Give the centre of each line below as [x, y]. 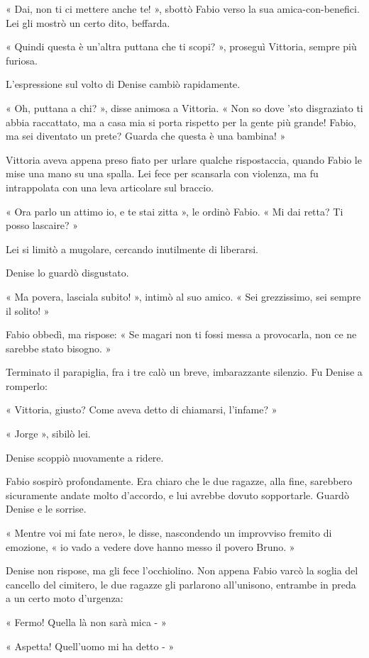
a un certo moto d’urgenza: [65, 598]
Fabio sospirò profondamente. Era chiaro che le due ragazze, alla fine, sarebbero [179, 481]
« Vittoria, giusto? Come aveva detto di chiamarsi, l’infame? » [142, 409]
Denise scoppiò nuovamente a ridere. [85, 457]
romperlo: [27, 385]
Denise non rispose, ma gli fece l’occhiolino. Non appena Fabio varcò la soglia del [182, 570]
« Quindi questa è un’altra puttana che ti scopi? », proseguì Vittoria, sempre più [181, 46]
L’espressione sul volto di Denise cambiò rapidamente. [123, 84]
